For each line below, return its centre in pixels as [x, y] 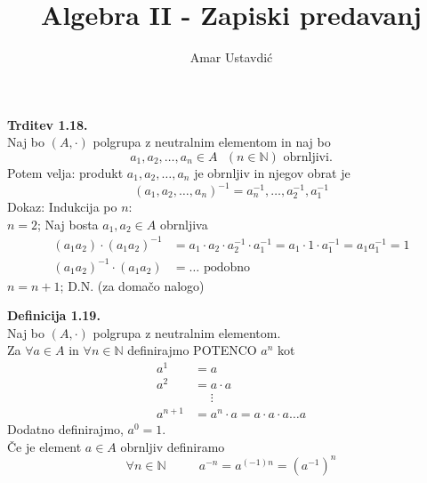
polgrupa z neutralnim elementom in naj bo [212, 142]
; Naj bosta [68, 224]
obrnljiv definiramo [173, 446]
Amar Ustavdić [231, 57]
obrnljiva [184, 224]
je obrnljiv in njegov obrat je [272, 172]
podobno [227, 267]
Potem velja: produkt [65, 172]
